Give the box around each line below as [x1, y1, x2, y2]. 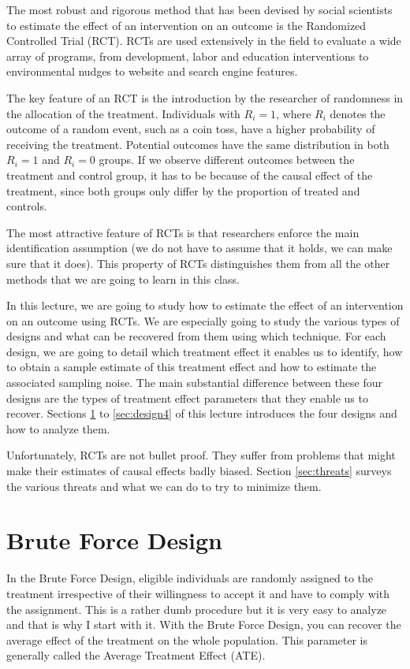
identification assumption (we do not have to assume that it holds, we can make [6, 240, 393, 256]
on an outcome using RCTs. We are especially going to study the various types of [6, 312, 400, 329]
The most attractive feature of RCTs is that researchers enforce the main [6, 224, 360, 240]
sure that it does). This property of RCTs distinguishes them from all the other [6, 255, 390, 271]
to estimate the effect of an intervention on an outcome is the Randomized [6, 17, 367, 33]
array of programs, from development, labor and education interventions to [6, 47, 369, 64]
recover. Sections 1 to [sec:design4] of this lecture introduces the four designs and [6, 405, 397, 422]
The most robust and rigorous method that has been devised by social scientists [6, 2, 393, 17]
